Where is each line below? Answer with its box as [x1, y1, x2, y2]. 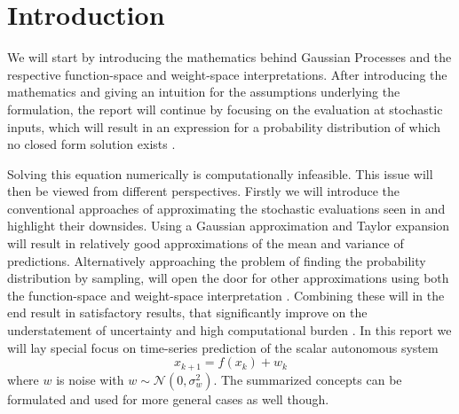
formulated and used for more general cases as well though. [7, 389, 329, 408]
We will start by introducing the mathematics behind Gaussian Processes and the [7, 48, 452, 66]
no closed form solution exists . [7, 135, 176, 153]
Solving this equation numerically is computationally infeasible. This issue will [7, 164, 433, 183]
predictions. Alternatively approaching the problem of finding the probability [7, 251, 426, 269]
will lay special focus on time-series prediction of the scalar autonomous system [7, 338, 439, 356]
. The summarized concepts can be [213, 370, 402, 388]
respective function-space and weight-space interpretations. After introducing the [7, 65, 447, 83]
